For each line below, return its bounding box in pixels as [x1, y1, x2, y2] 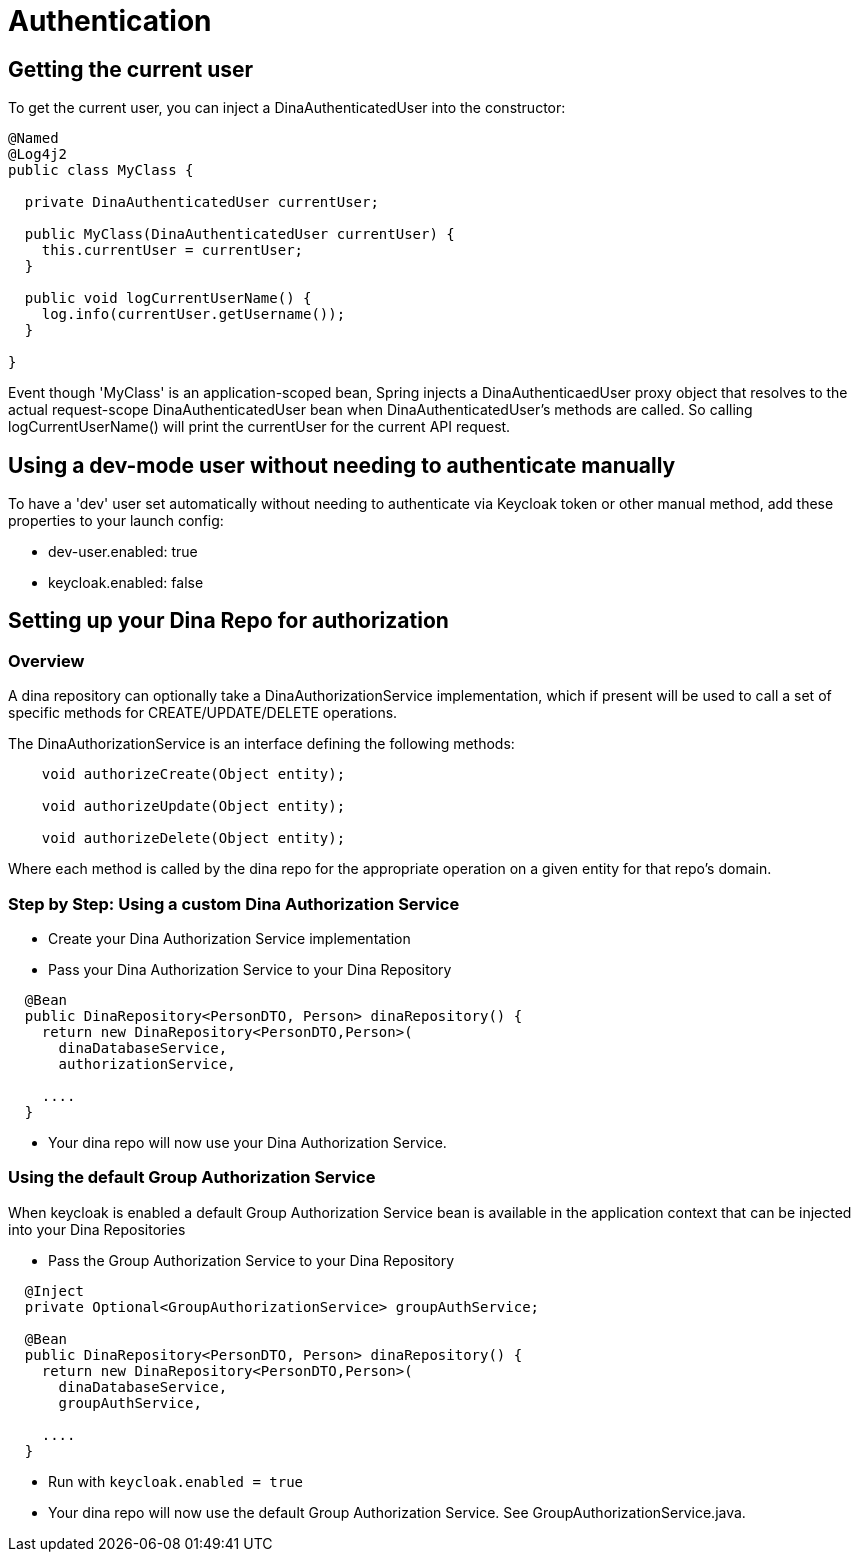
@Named [8, 130, 59, 147]
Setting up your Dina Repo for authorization [8, 608, 449, 634]
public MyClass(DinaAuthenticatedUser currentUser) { [24, 226, 455, 243]
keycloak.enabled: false [48, 574, 204, 592]
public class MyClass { [8, 162, 194, 179]
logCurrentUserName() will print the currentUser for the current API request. [8, 418, 511, 436]
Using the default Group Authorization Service [8, 1167, 376, 1188]
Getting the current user [8, 56, 254, 82]
